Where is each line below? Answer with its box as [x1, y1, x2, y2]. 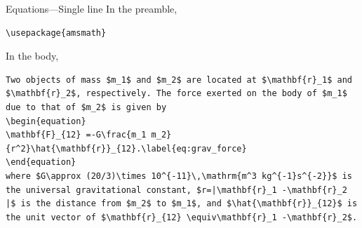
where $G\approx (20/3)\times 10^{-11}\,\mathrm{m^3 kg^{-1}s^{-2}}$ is [6, 170, 352, 181]
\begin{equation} [6, 116, 86, 126]
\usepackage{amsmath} [6, 27, 107, 38]
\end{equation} [6, 157, 76, 168]
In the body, [6, 48, 59, 63]
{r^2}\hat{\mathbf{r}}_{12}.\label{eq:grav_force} [6, 143, 247, 154]
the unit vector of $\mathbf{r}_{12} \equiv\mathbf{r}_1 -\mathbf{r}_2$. [6, 212, 358, 222]
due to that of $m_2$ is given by [6, 102, 167, 112]
